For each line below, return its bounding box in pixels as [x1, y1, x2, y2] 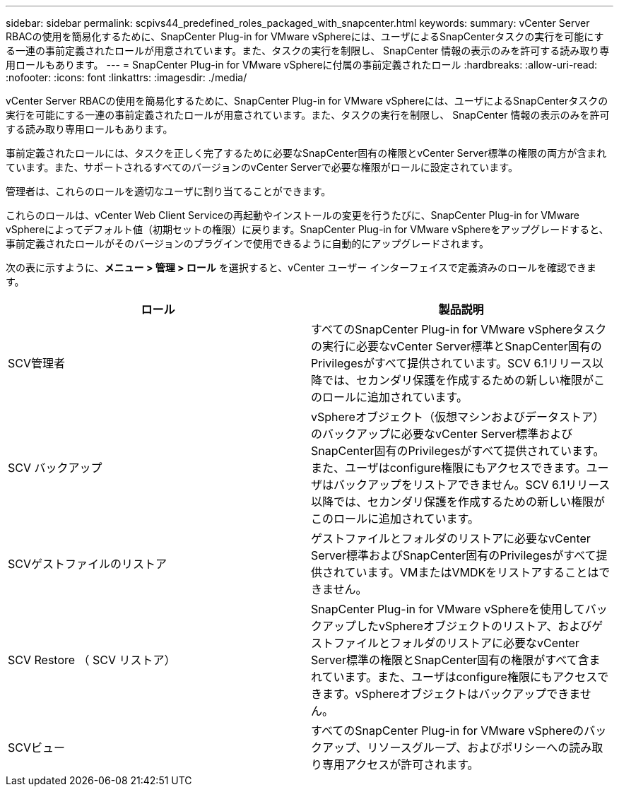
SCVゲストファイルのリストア [8, 557, 167, 571]
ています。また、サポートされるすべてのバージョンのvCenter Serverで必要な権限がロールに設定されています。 [6, 161, 518, 173]
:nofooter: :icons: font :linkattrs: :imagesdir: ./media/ [6, 71, 247, 83]
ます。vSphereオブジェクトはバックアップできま [322, 687, 580, 701]
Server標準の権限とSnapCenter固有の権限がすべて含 [311, 653, 589, 667]
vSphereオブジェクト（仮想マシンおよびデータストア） [311, 410, 604, 424]
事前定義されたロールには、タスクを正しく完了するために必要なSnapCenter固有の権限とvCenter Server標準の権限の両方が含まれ [6, 147, 607, 159]
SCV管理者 [8, 356, 65, 370]
